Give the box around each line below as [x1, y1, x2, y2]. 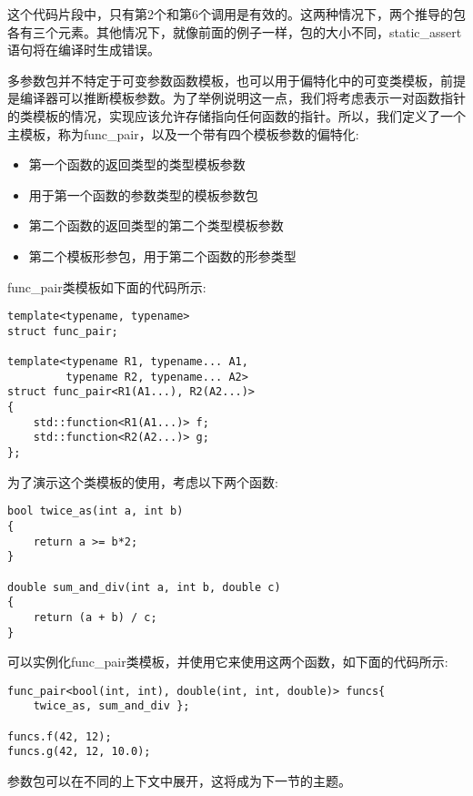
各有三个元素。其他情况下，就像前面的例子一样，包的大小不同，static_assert [7, 22, 462, 41]
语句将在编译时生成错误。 [7, 40, 160, 59]
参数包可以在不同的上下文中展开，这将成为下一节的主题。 [7, 771, 351, 791]
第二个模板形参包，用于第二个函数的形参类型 [28, 246, 297, 265]
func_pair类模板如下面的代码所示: [7, 277, 206, 296]
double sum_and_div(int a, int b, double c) [7, 580, 281, 594]
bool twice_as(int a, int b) [7, 505, 184, 518]
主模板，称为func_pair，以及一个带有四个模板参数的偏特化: [7, 124, 359, 143]
